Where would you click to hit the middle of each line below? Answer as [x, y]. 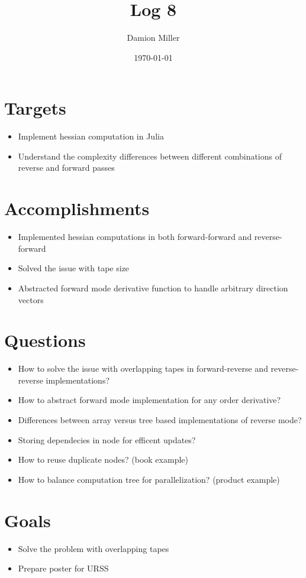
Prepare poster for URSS [63, 568]
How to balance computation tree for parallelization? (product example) [149, 479]
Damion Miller [153, 38]
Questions [45, 340]
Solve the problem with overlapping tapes [94, 548]
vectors [31, 299]
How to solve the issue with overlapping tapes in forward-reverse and [143, 368]
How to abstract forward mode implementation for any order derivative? [149, 400]
